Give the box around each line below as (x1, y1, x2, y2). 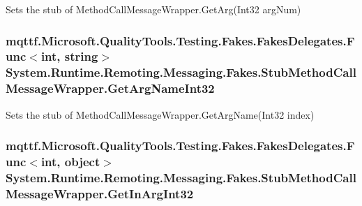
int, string (40, 47, 98, 65)
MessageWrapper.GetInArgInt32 (6, 184, 194, 202)
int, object (40, 153, 100, 170)
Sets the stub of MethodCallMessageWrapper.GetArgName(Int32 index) (6, 107, 315, 122)
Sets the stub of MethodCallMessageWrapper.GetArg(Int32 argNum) (6, 2, 301, 16)
